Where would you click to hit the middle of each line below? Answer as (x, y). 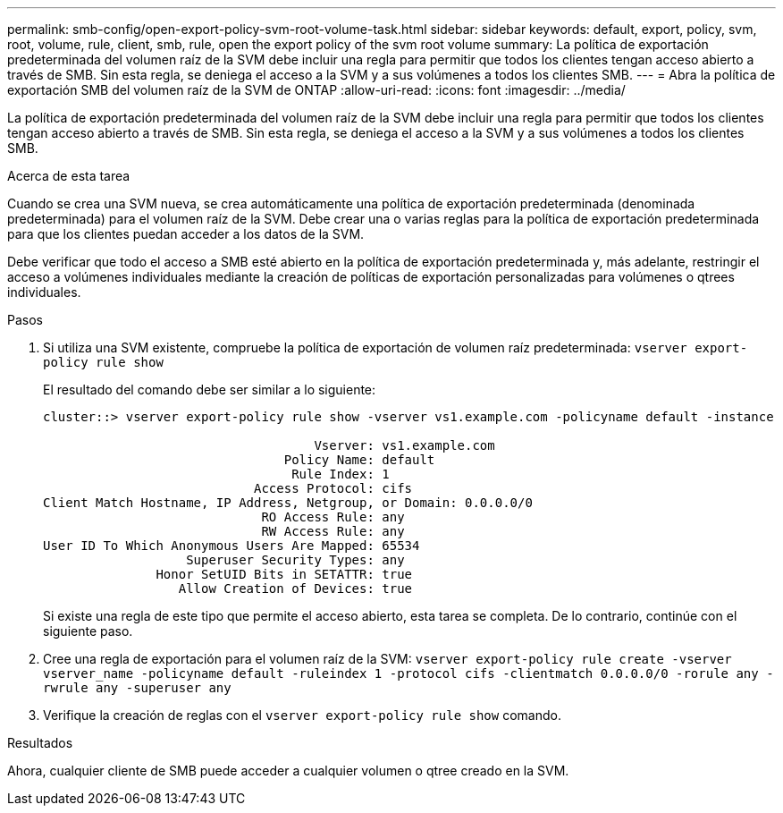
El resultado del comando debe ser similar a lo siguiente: (210, 390)
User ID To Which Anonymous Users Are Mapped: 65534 (232, 546)
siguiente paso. (88, 631)
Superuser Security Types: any (295, 560)
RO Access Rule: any (333, 517)
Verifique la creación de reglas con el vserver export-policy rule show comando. (302, 715)
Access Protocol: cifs (333, 488)
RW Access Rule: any (333, 531)
